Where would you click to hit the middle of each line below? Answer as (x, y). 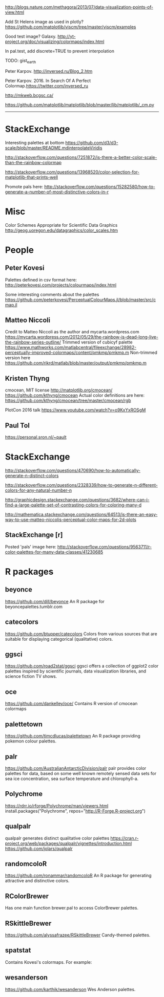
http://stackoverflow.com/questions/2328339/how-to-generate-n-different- (81, 485)
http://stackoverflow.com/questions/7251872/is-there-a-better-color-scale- (81, 157)
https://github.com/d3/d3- (92, 142)
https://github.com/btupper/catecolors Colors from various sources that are (81, 634)
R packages (29, 572)
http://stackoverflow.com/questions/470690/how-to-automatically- (73, 471)
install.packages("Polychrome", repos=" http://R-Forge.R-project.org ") (75, 811)
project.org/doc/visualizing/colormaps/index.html (55, 42)
